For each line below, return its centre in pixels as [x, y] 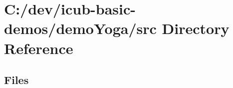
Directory [196, 28]
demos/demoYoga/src [80, 28]
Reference [39, 48]
